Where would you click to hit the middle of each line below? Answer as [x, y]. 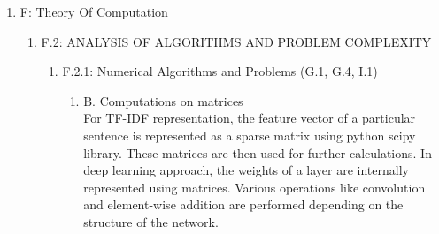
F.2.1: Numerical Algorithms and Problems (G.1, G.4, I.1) [220, 71]
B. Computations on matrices [163, 100]
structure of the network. [151, 221]
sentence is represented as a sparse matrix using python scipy [250, 135]
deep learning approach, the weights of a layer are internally [246, 170]
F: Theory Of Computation [94, 11]
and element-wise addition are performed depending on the [243, 204]
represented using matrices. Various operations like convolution [254, 187]
